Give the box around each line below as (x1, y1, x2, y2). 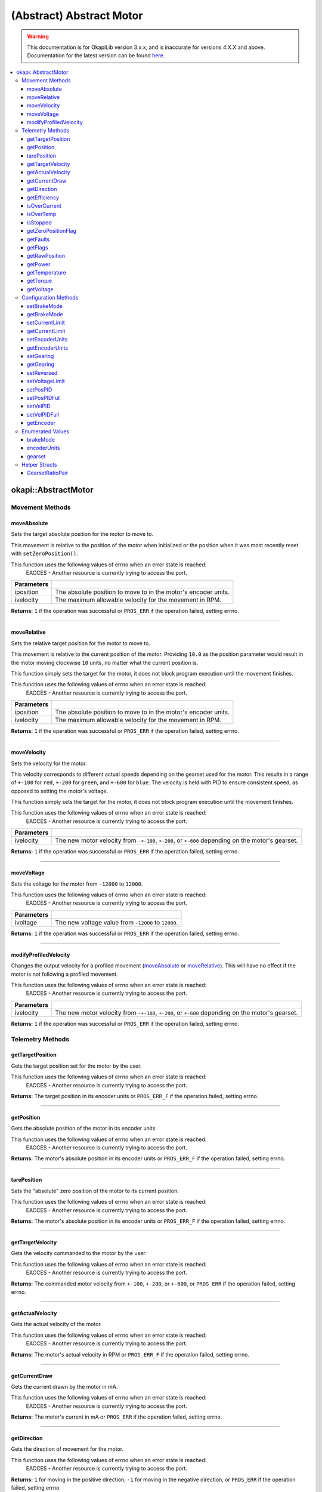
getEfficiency (27, 194, 60, 201)
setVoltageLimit (27, 378, 65, 385)
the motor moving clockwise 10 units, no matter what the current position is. (11, 659, 199, 666)
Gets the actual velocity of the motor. (11, 1321, 103, 1328)
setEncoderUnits (27, 336, 68, 343)
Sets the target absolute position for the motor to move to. (11, 531, 154, 538)
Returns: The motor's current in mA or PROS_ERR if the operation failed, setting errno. (11, 1413, 222, 1420)
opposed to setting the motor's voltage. (11, 787, 109, 794)
